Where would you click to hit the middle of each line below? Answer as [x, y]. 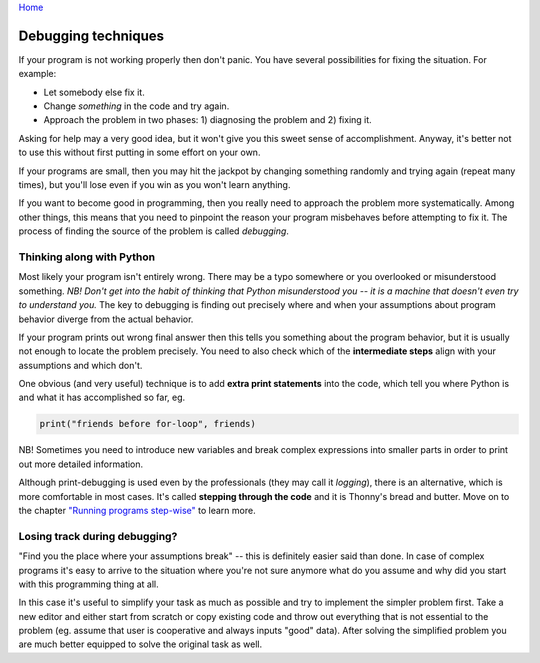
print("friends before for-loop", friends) [148, 424]
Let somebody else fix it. [94, 92]
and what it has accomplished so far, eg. [102, 397]
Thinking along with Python [86, 257]
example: [37, 74]
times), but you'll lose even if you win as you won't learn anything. [154, 185]
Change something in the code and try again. [136, 106]
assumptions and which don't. [80, 365]
